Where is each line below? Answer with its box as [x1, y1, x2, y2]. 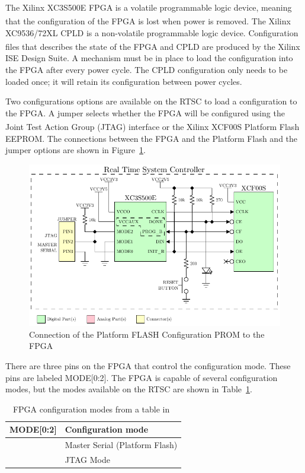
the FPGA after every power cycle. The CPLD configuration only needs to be [5, 63, 288, 75]
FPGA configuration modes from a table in [12, 402, 170, 415]
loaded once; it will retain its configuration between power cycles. [5, 75, 242, 87]
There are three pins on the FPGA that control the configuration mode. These [5, 359, 291, 372]
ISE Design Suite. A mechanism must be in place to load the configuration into [5, 52, 293, 64]
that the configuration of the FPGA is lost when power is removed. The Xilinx [5, 14, 291, 27]
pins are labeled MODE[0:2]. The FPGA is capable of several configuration [5, 371, 278, 383]
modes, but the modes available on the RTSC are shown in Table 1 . [5, 383, 252, 395]
